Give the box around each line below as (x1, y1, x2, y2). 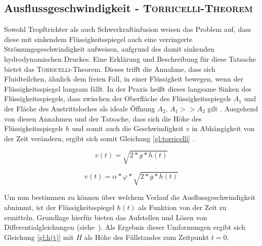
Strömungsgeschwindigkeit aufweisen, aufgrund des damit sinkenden (4, 44, 214, 54)
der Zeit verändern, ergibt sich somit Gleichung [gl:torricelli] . (4, 133, 195, 143)
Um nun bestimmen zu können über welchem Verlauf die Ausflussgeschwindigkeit (4, 192, 256, 202)
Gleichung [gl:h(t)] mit (4, 231, 74, 242)
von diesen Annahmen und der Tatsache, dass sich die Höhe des (4, 113, 202, 124)
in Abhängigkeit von (192, 123, 255, 134)
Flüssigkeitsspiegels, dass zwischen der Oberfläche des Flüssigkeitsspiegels (4, 93, 232, 104)
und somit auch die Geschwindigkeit (72, 123, 184, 134)
